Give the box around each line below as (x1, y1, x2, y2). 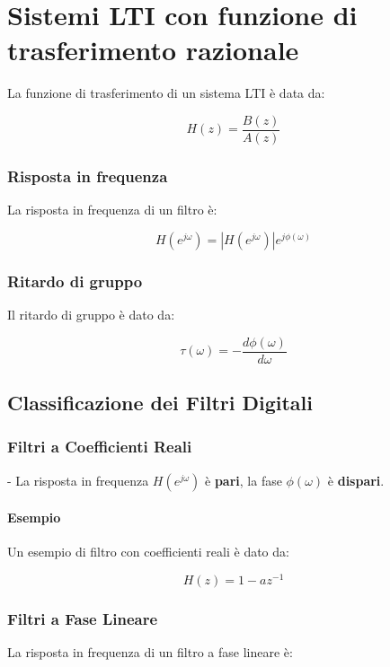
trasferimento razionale (7, 31, 299, 68)
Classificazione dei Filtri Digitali (7, 389, 314, 417)
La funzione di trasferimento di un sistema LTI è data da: (7, 83, 325, 102)
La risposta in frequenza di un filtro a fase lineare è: (7, 643, 293, 662)
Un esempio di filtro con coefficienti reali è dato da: (7, 542, 289, 561)
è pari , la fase (205, 470, 282, 489)
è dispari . (327, 470, 385, 489)
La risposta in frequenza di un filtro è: (7, 200, 217, 219)
